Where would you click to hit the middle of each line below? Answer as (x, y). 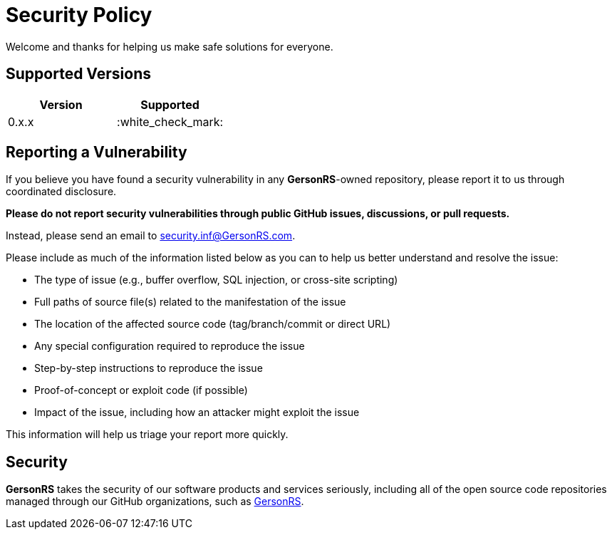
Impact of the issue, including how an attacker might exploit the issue (197, 412)
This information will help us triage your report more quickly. (147, 435)
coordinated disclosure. (61, 192)
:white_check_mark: (170, 121)
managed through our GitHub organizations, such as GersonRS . (155, 502)
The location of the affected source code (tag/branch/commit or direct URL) (213, 324)
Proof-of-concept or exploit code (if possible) (141, 390)
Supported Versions (78, 74)
